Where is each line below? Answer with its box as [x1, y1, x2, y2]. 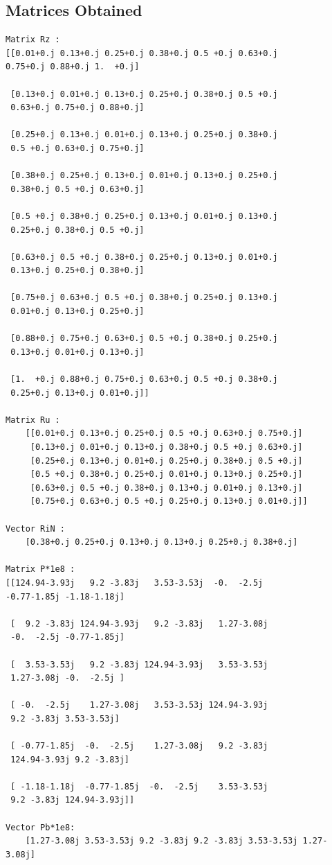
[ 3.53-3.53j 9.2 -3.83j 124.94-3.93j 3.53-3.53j [10, 659, 268, 670]
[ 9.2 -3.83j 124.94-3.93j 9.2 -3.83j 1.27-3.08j [10, 618, 268, 629]
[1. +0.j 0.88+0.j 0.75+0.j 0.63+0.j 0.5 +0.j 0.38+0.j [10, 374, 278, 385]
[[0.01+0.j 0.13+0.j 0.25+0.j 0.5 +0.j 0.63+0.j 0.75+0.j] [25, 428, 303, 439]
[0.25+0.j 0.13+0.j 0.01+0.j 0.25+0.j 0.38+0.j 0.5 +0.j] [30, 455, 303, 466]
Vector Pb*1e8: [6, 822, 75, 832]
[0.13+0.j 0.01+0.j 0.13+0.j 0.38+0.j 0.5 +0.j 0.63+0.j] [30, 442, 303, 453]
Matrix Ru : [6, 414, 60, 425]
